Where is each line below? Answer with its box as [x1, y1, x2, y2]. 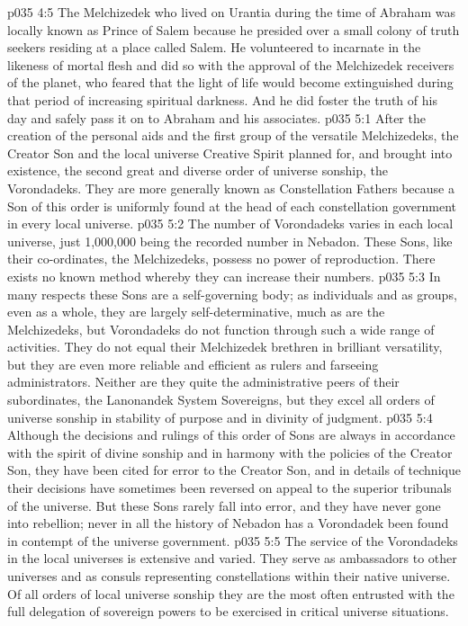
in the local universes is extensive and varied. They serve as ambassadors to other [7, 549, 457, 568]
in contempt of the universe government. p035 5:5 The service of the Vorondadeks [7, 531, 458, 550]
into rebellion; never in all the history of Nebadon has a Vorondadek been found [7, 514, 449, 532]
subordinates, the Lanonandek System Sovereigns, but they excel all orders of [7, 390, 435, 409]
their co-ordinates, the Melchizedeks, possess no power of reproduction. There [7, 249, 436, 268]
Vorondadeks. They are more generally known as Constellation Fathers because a [7, 178, 454, 197]
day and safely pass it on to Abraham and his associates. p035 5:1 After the [7, 108, 426, 127]
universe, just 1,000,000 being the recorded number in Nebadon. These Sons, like [7, 231, 453, 250]
